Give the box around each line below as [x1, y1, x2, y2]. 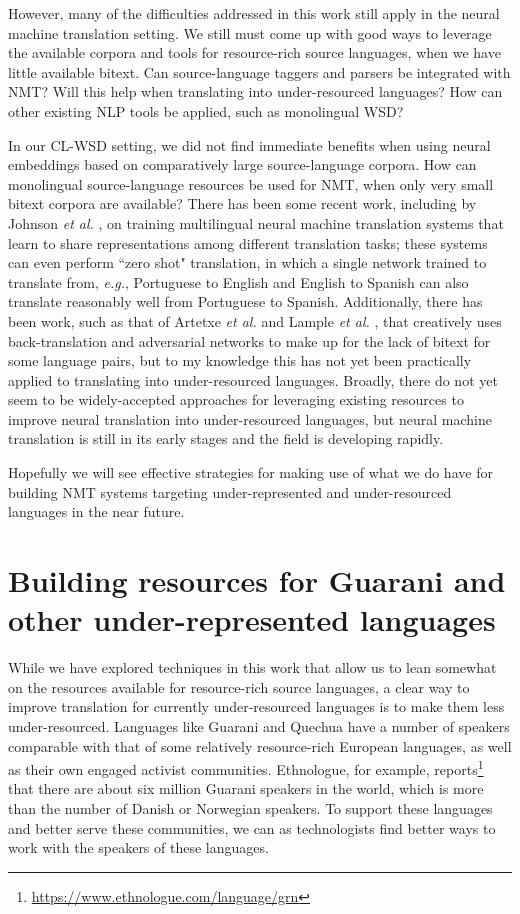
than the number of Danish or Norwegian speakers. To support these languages [8, 797, 493, 818]
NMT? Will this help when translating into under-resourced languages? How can [8, 81, 503, 102]
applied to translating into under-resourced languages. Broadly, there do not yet [8, 369, 498, 390]
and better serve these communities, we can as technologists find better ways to [8, 817, 496, 838]
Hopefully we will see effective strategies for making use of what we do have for [8, 462, 493, 483]
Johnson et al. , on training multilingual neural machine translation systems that [8, 212, 504, 233]
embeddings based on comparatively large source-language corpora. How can [8, 154, 477, 175]
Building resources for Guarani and [8, 560, 506, 601]
